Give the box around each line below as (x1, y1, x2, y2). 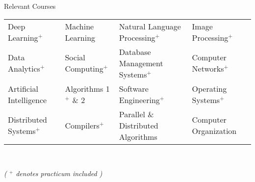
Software (119, 82, 149, 94)
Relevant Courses (4, 1, 56, 11)
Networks (192, 63, 224, 75)
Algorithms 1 (65, 82, 110, 94)
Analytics (8, 63, 40, 75)
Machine (65, 20, 94, 32)
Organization (192, 125, 237, 137)
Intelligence (8, 94, 47, 105)
